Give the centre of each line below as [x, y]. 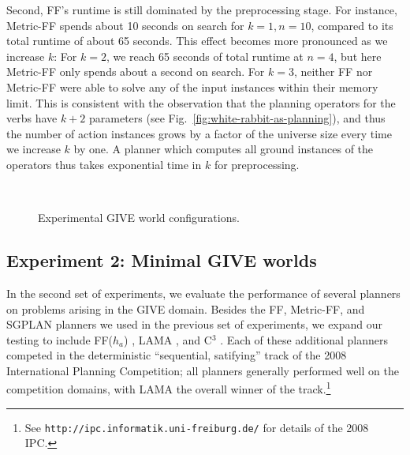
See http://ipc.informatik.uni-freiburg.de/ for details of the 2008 [197, 427]
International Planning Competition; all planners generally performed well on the [203, 370]
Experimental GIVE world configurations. [139, 218]
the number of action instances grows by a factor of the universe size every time [199, 133]
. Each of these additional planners [304, 339]
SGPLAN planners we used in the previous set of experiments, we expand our [195, 324]
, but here [358, 56]
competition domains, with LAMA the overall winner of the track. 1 [169, 388]
